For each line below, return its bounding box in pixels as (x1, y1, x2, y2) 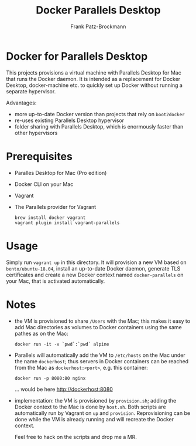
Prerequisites (6, 150, 73, 163)
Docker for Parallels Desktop (6, 49, 148, 63)
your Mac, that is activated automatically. (6, 277, 105, 285)
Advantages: (6, 99, 37, 106)
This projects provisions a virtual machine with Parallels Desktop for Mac (6, 69, 181, 76)
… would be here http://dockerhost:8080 (14, 386, 113, 393)
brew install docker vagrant (14, 215, 86, 221)
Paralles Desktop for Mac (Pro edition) (14, 169, 107, 176)
